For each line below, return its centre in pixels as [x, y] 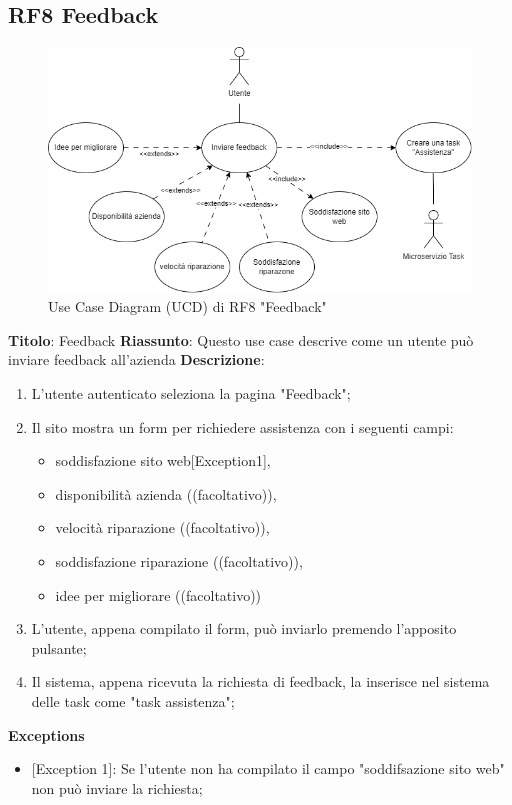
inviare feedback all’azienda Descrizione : [136, 359]
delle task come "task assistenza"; [133, 701]
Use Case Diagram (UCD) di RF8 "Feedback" [187, 306]
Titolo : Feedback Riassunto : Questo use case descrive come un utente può [241, 339]
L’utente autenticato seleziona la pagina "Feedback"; [191, 393]
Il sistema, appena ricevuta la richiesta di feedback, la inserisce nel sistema [260, 681]
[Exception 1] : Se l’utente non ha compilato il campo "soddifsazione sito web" [268, 768]
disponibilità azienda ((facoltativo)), [166, 493]
